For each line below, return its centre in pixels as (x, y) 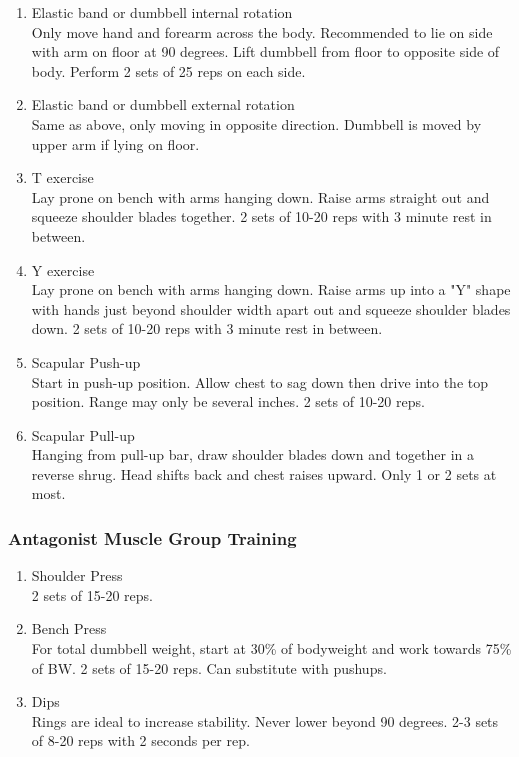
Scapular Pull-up (83, 434)
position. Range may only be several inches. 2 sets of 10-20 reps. (228, 401)
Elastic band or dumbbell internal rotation (162, 12)
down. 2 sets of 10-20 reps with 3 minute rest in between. (207, 328)
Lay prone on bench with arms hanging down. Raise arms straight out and (260, 196)
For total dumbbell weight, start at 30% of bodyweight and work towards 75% (271, 648)
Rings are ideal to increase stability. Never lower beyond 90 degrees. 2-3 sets (265, 720)
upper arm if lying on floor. (115, 143)
